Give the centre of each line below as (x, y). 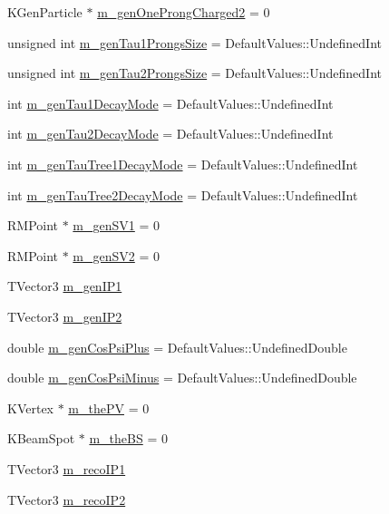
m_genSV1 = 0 (117, 225)
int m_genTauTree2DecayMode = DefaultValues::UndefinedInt (183, 194)
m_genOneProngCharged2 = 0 (184, 12)
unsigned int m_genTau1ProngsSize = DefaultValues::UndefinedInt (194, 42)
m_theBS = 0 (128, 438)
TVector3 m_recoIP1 (67, 468)
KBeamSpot (41, 438)
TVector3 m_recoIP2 (67, 499)
